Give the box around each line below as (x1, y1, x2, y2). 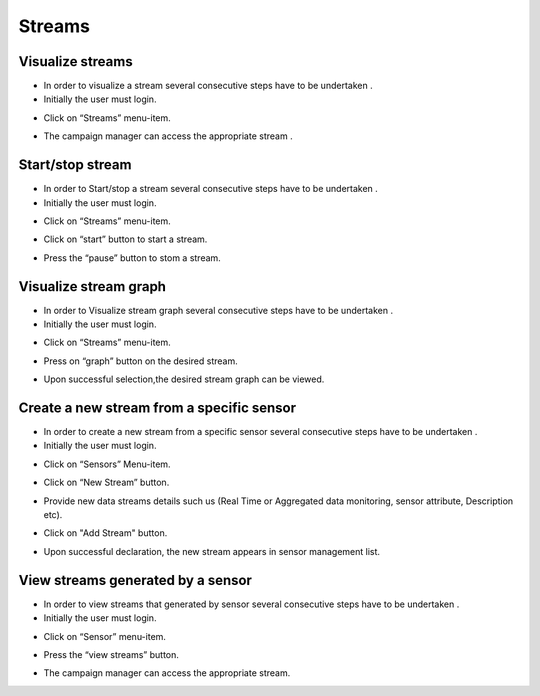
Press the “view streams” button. (43, 648, 180, 660)
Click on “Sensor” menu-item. (43, 630, 167, 642)
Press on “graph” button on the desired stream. (43, 355, 239, 367)
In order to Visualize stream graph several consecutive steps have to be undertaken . (43, 304, 394, 316)
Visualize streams (18, 53, 134, 70)
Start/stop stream (18, 156, 132, 174)
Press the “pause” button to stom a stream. (43, 251, 222, 264)
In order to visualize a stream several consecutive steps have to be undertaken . (43, 80, 374, 92)
